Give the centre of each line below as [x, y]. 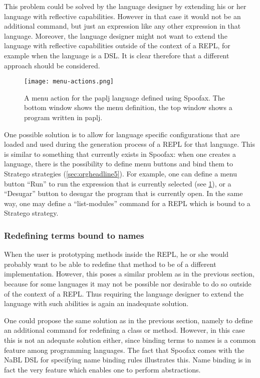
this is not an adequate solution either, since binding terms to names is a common [130, 340]
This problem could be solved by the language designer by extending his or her [125, 6]
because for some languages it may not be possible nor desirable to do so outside [128, 283]
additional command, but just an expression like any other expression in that [122, 26]
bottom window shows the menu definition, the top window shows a [128, 107]
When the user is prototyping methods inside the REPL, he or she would [116, 254]
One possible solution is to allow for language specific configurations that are [122, 134]
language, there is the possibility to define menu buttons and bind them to [118, 164]
